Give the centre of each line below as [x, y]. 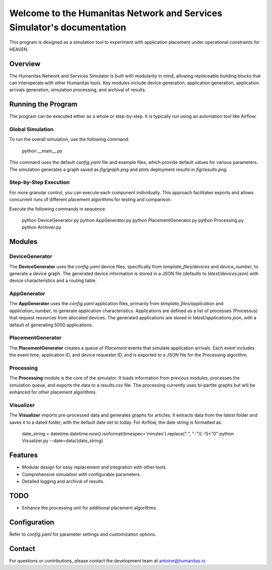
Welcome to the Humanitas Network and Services [116, 13]
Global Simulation [31, 130]
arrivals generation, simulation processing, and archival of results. [78, 90]
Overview [25, 64]
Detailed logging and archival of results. [63, 481]
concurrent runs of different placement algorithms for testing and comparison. [91, 200]
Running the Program [43, 104]
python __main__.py [42, 151]
